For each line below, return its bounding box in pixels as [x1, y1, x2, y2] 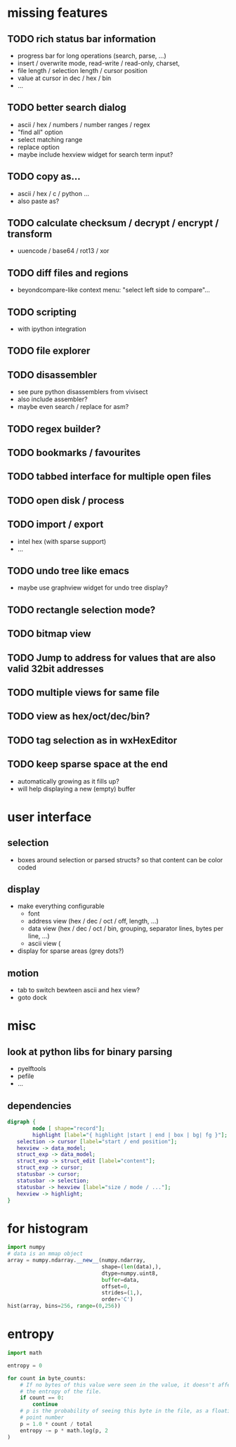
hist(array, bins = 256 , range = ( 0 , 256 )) [7, 1302, 121, 1310]
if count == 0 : [20, 1394, 65, 1401]
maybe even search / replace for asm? [17, 403, 129, 411]
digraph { [7, 1119, 37, 1126]
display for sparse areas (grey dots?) [17, 947, 124, 955]
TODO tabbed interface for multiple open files [7, 471, 211, 483]
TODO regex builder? [7, 423, 101, 435]
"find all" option [17, 128, 63, 136]
